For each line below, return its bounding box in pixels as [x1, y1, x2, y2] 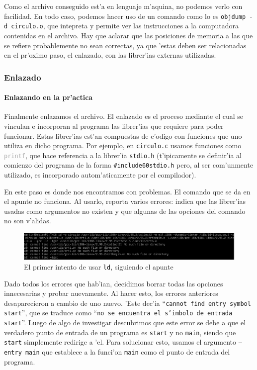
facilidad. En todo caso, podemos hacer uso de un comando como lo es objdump [4, 10, 246, 21]
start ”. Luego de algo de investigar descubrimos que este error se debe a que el [4, 317, 246, 328]
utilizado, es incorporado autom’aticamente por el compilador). [4, 170, 196, 180]
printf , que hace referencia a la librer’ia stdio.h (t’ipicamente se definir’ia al [4, 150, 242, 160]
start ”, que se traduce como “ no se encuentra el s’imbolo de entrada [4, 307, 233, 318]
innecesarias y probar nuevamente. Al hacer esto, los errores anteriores [4, 288, 218, 298]
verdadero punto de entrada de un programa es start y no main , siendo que [4, 327, 236, 337]
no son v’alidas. [4, 215, 51, 226]
